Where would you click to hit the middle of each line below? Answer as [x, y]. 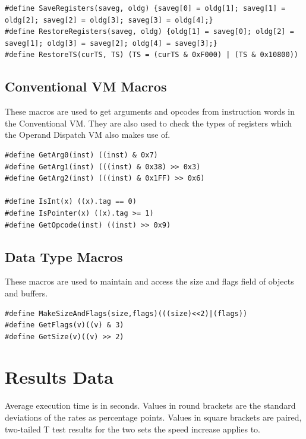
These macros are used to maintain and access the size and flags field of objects [149, 281]
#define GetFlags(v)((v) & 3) [64, 325]
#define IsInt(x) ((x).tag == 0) [71, 202]
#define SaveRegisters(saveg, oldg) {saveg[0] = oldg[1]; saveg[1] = [145, 8]
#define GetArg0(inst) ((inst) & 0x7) [81, 155]
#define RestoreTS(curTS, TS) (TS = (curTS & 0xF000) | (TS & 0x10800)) [152, 55]
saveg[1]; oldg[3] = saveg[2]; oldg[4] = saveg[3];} [111, 43]
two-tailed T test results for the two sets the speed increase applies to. [133, 429]
